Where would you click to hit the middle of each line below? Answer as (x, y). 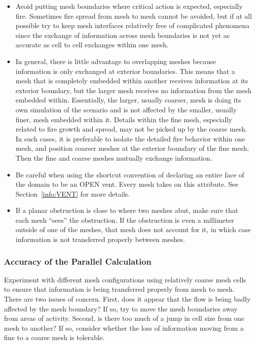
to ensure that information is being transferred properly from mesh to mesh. (119, 289)
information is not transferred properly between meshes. (100, 239)
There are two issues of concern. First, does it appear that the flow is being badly (127, 299)
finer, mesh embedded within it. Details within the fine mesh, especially (124, 119)
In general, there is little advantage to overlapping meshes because (116, 61)
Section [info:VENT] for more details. (73, 193)
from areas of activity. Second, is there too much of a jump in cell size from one (124, 318)
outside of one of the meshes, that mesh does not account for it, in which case (133, 229)
